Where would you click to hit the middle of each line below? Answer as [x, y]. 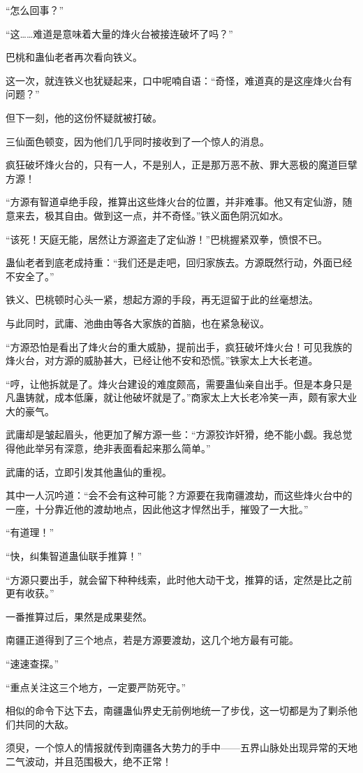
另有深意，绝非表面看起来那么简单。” [127, 448]
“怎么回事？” [35, 10]
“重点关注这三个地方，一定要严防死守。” [96, 687]
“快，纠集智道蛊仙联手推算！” [74, 556]
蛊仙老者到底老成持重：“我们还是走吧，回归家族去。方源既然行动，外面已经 [179, 262]
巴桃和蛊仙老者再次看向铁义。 [74, 57]
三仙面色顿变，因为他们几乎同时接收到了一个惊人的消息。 [138, 141]
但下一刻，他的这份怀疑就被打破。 [84, 117]
